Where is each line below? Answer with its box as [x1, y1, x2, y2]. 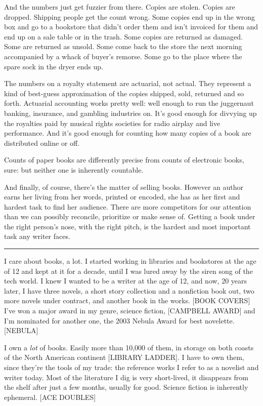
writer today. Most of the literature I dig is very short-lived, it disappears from [4, 372, 248, 382]
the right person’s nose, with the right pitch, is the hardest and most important [4, 221, 251, 231]
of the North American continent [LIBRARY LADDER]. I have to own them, [4, 352, 244, 362]
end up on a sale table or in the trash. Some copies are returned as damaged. [4, 31, 243, 42]
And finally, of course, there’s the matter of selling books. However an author [4, 181, 244, 192]
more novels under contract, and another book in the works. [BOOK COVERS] [4, 295, 250, 306]
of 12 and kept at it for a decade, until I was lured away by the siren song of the [4, 265, 253, 276]
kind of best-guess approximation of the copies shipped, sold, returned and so [4, 88, 244, 98]
